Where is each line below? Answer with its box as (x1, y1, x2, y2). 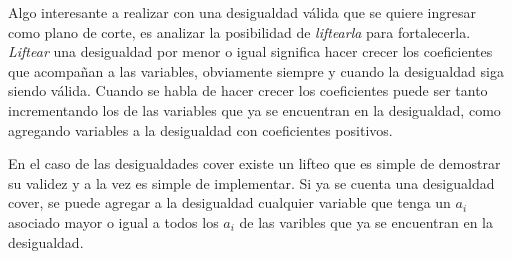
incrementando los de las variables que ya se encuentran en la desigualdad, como (8, 99, 501, 120)
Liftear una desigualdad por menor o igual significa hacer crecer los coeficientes (8, 41, 493, 62)
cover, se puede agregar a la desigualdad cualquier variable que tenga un (8, 192, 451, 213)
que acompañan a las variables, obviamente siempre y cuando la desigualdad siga (8, 60, 504, 81)
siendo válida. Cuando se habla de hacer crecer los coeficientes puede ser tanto (8, 80, 488, 101)
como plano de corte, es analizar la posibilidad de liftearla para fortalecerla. (8, 21, 471, 42)
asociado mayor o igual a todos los (8, 211, 219, 232)
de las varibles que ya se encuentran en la (239, 211, 493, 232)
